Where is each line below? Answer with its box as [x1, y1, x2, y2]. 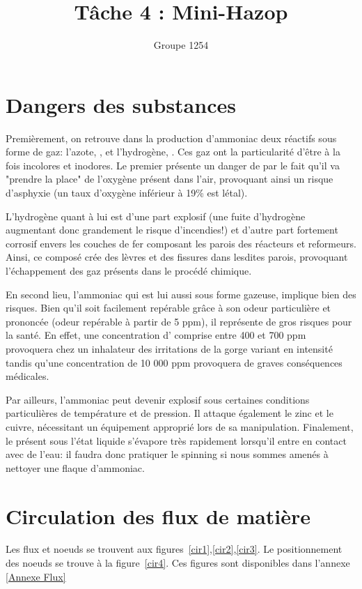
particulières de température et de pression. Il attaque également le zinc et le [6, 406, 333, 420]
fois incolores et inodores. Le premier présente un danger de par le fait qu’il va [6, 158, 340, 172]
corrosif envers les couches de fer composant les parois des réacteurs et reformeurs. [6, 236, 356, 250]
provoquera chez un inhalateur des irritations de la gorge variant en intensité [6, 341, 333, 355]
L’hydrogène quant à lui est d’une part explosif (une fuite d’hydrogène [6, 208, 306, 223]
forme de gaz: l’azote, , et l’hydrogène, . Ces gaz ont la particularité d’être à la [6, 144, 340, 159]
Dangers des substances [6, 90, 236, 118]
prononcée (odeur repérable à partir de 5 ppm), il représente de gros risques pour [6, 314, 352, 328]
